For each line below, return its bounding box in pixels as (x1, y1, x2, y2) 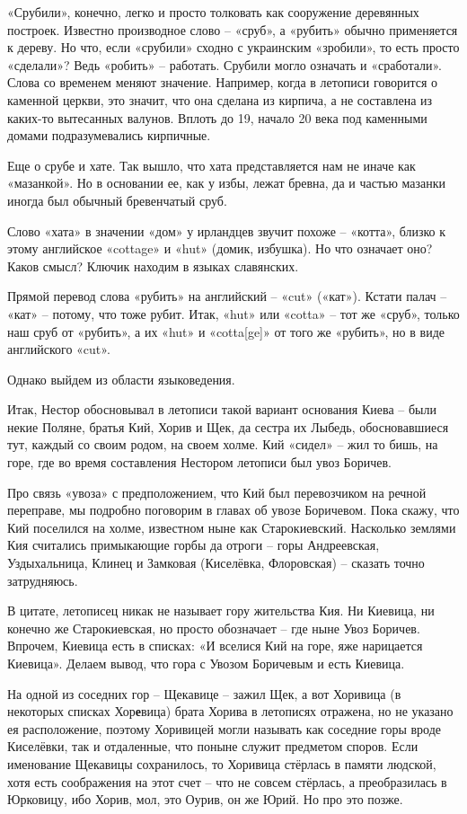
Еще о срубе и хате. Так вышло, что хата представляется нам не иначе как (7, 155, 416, 174)
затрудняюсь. (7, 571, 78, 589)
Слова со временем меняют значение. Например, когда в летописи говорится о (7, 73, 438, 92)
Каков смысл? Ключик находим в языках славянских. (7, 256, 299, 275)
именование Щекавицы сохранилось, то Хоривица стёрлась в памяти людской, (7, 754, 436, 773)
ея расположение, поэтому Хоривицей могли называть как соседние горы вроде (7, 719, 442, 738)
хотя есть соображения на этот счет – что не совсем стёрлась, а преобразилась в (7, 772, 447, 791)
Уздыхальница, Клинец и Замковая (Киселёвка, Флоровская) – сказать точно (7, 553, 425, 572)
